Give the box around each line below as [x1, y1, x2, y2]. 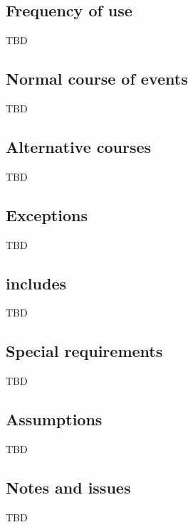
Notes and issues [6, 476, 131, 498]
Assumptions [6, 408, 103, 430]
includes [6, 272, 66, 294]
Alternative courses [6, 135, 152, 157]
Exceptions [6, 203, 88, 225]
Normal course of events [6, 68, 188, 90]
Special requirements [6, 340, 163, 362]
